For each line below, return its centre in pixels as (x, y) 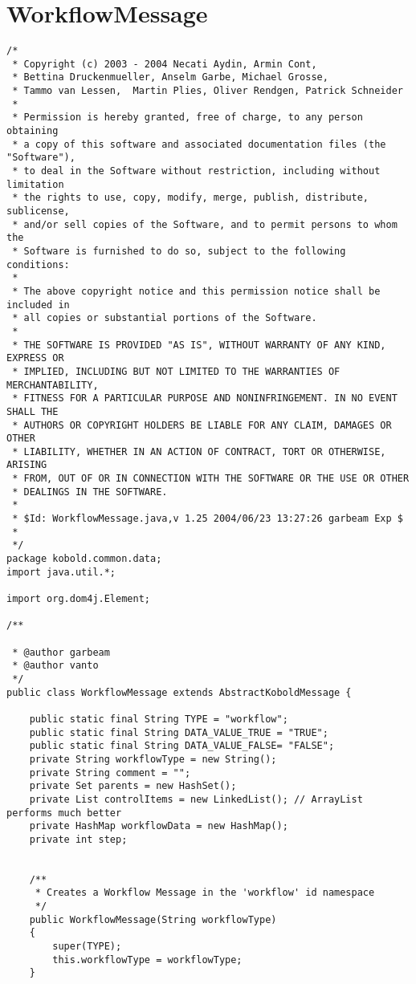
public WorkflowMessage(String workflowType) (153, 919)
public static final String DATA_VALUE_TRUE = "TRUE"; (179, 732)
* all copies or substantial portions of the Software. (165, 318)
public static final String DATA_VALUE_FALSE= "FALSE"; (182, 746)
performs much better (64, 813)
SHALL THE (33, 411)
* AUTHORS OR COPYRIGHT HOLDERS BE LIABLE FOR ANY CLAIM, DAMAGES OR (202, 425)
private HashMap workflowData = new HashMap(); (159, 826)
